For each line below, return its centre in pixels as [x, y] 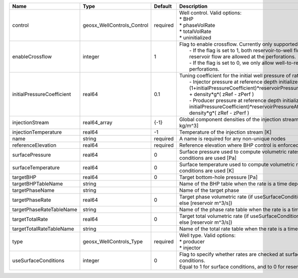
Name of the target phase [209, 190]
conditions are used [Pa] [208, 158]
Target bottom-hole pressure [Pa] [218, 177]
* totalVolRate [195, 31]
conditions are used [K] [207, 171]
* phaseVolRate [197, 25]
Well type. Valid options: [207, 235]
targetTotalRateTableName [43, 229]
